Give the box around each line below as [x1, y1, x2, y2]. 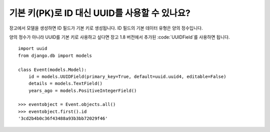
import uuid [18, 45, 47, 51]
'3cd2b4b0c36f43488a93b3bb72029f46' [18, 115, 108, 121]
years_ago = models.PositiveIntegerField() [28, 87, 137, 93]
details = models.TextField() [28, 80, 102, 86]
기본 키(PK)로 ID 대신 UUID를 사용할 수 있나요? [9, 7, 191, 18]
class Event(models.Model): [18, 66, 87, 72]
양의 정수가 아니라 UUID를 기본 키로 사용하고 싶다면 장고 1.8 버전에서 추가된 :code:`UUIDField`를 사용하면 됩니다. [9, 34, 230, 40]
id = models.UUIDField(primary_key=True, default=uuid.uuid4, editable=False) [28, 73, 226, 79]
